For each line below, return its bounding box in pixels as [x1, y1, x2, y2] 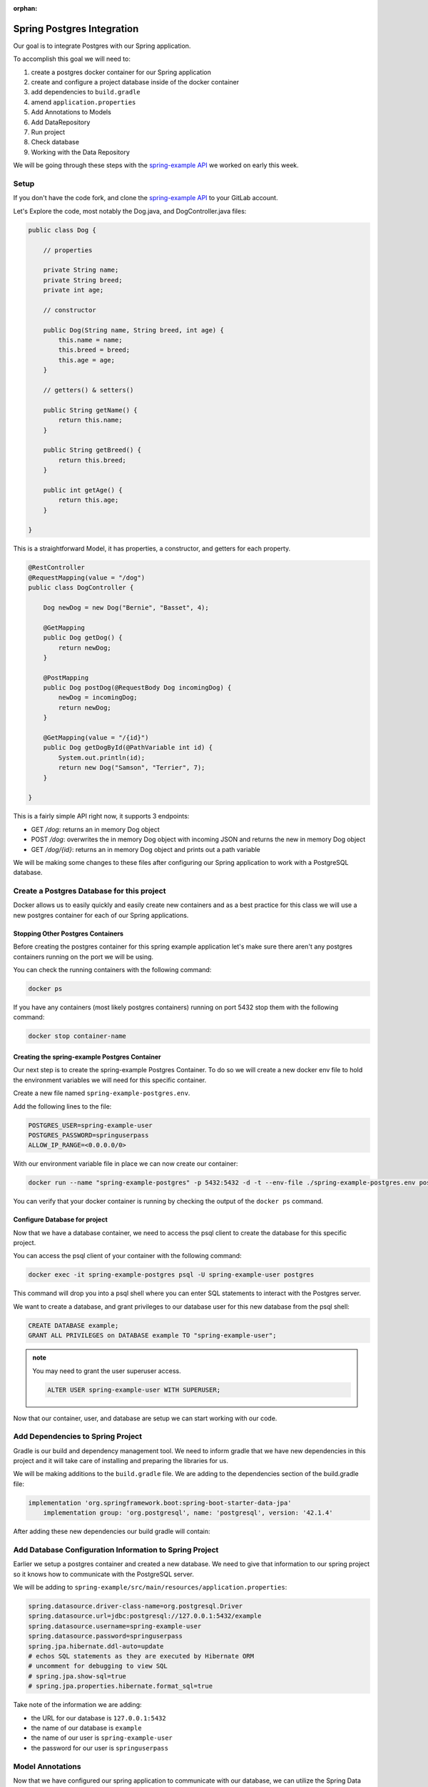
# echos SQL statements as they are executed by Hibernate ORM [28, 1652, 255, 1660]
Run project [31, 128, 66, 137]
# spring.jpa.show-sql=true [28, 1672, 126, 1680]
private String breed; [43, 276, 123, 284]
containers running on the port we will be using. [13, 952, 153, 961]
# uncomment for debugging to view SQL [28, 1662, 168, 1670]
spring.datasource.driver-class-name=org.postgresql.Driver [28, 1602, 243, 1610]
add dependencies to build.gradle [31, 88, 141, 96]
